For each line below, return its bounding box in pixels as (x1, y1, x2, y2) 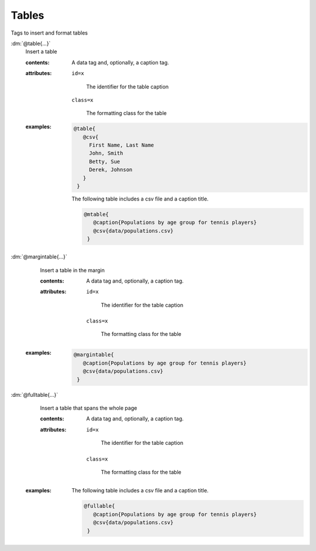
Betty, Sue (88, 158, 121, 165)
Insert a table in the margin (40, 267, 105, 274)
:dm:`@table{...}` (11, 40, 51, 47)
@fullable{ (84, 503, 115, 509)
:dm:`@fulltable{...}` (11, 391, 59, 398)
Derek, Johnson (88, 166, 133, 173)
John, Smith (88, 150, 123, 157)
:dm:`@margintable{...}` (11, 253, 67, 260)
